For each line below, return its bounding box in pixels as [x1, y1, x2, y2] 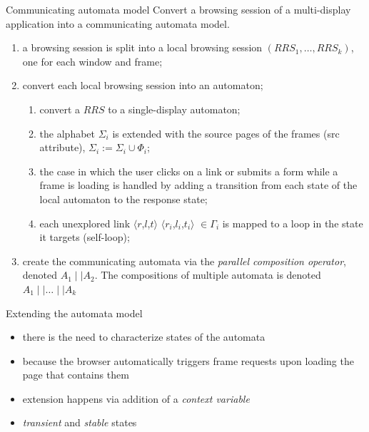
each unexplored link [39, 215, 131, 230]
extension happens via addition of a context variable [22, 391, 250, 406]
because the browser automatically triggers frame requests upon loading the [22, 353, 354, 368]
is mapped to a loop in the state [222, 215, 363, 230]
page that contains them [22, 367, 129, 382]
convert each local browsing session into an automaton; [22, 78, 263, 93]
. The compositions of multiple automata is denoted [94, 267, 321, 282]
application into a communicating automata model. [6, 16, 230, 31]
